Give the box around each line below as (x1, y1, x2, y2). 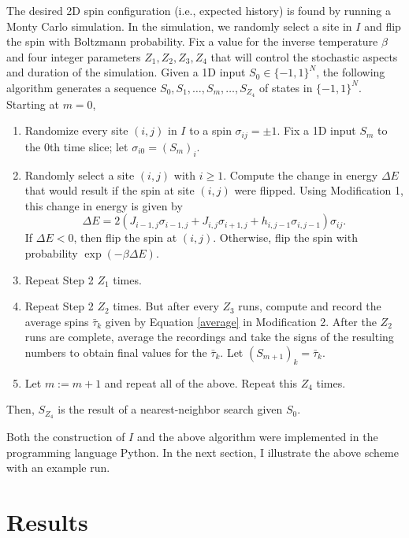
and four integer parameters (6, 48, 141, 65)
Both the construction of (6, 429, 125, 445)
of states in (258, 79, 313, 95)
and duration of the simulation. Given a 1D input (6, 64, 246, 80)
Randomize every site (24, 122, 128, 139)
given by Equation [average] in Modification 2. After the (105, 313, 377, 329)
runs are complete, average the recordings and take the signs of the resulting (24, 328, 394, 345)
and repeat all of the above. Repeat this (104, 374, 297, 391)
